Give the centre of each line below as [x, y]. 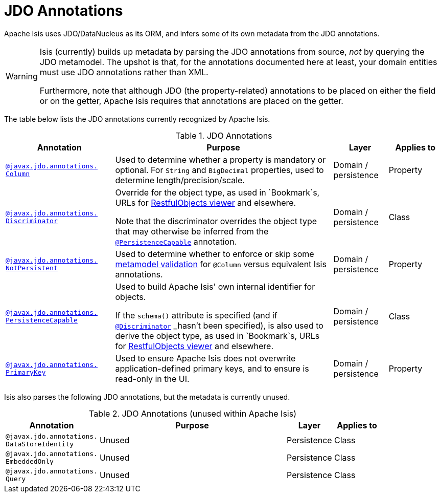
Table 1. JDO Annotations [224, 135]
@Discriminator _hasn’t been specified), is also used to [219, 325]
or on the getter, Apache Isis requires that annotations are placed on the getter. [191, 101]
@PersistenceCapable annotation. [176, 241]
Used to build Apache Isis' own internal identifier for [215, 286]
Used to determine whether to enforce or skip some [215, 254]
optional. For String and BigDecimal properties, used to [219, 170]
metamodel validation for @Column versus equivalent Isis [221, 264]
